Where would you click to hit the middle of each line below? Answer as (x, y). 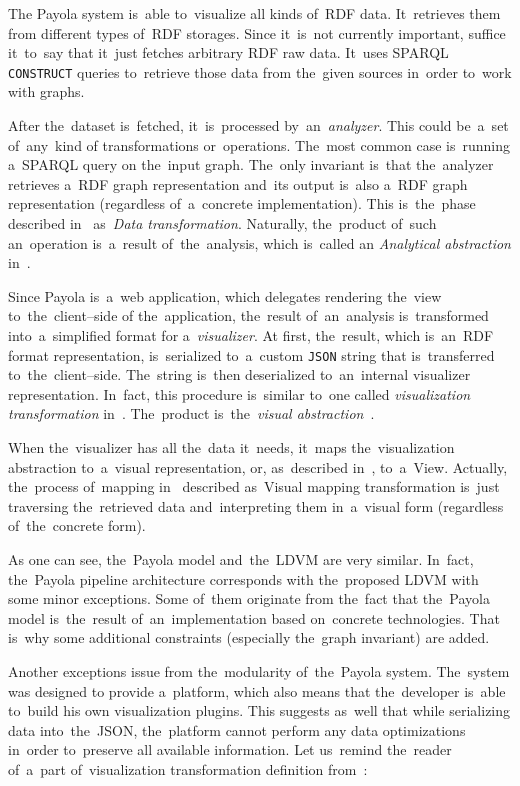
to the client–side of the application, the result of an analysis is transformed (248, 315)
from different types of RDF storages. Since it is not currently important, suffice (257, 32)
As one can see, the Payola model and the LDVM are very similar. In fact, (241, 558)
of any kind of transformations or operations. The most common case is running (259, 144)
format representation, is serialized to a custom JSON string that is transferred (251, 354)
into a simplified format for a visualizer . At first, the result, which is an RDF (251, 334)
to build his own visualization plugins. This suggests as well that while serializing (259, 710)
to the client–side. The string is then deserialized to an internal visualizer (239, 374)
